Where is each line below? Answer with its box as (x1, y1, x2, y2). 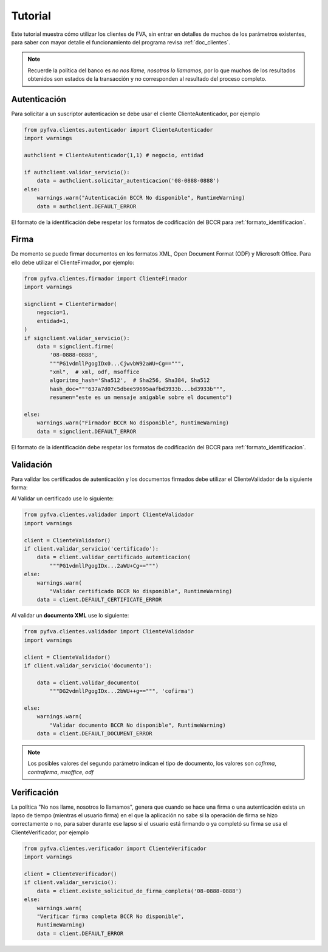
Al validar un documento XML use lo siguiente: (11, 612, 129, 619)
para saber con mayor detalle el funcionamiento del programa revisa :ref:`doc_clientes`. (11, 38, 230, 46)
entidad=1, (36, 318, 69, 324)
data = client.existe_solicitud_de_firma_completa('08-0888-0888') (36, 887, 242, 894)
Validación (11, 459, 53, 470)
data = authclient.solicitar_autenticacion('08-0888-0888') (36, 177, 220, 185)
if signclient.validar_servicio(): (24, 335, 130, 341)
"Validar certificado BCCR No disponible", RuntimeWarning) (49, 588, 233, 594)
